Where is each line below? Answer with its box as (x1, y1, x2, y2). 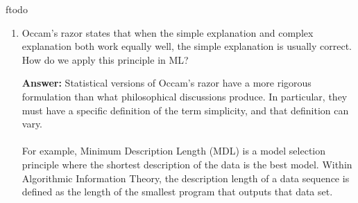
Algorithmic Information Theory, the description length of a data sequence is (22, 170, 350, 185)
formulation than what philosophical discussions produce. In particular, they (22, 89, 348, 103)
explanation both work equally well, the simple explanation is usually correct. (22, 39, 352, 53)
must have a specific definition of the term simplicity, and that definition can (22, 103, 349, 117)
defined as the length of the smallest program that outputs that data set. (22, 184, 333, 199)
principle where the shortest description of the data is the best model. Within (22, 157, 352, 171)
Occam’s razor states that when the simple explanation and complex (22, 25, 314, 39)
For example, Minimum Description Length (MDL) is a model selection (22, 143, 326, 158)
